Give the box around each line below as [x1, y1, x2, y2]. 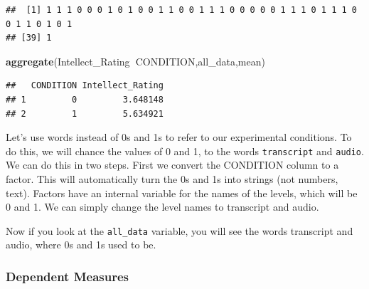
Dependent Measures [6, 267, 129, 285]
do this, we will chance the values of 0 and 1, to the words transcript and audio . [6, 143, 364, 158]
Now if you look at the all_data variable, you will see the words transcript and [6, 223, 353, 238]
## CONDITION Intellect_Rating [6, 80, 164, 91]
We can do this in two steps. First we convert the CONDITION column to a [6, 157, 339, 172]
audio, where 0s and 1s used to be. [6, 237, 156, 252]
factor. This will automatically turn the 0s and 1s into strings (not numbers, [6, 172, 338, 186]
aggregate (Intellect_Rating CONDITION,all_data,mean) [6, 53, 265, 68]
